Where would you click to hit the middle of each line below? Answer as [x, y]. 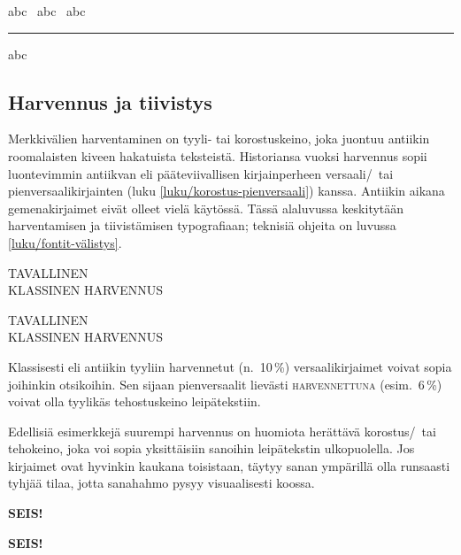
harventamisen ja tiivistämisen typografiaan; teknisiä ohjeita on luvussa [202, 225]
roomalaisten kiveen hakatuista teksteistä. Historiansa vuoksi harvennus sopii [218, 155]
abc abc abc [47, 11]
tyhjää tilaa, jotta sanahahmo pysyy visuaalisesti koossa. [161, 483]
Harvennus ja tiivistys [110, 101]
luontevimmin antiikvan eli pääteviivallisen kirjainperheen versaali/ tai [201, 173]
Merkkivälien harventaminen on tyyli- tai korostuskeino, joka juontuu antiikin [219, 139]
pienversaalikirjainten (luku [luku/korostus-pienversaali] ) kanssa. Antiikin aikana [227, 191]
